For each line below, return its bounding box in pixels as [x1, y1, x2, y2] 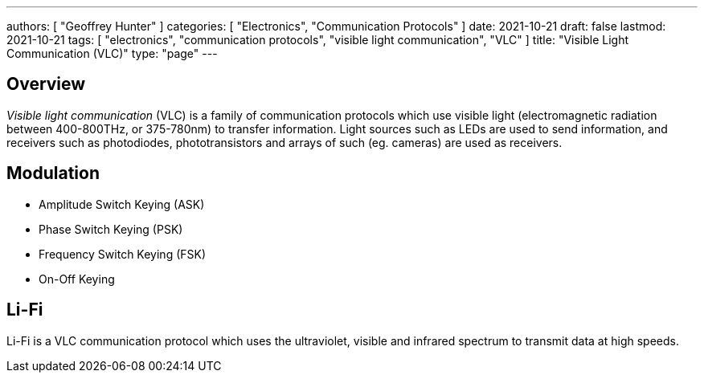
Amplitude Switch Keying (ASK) [39, 197, 205, 211]
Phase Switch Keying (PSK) [39, 222, 183, 236]
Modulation [6, 163, 100, 184]
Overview [6, 74, 86, 95]
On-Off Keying [39, 271, 115, 286]
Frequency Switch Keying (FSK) [39, 247, 207, 261]
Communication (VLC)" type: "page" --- [6, 47, 218, 60]
